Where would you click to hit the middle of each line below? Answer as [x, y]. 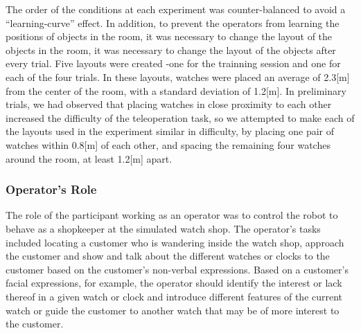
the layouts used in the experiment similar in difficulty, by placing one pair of [170, 131]
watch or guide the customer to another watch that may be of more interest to [173, 310]
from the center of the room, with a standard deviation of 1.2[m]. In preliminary [176, 90]
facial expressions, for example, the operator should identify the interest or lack [174, 283]
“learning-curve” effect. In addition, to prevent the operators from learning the [173, 22]
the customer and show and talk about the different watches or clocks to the [168, 256]
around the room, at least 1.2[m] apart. [89, 158]
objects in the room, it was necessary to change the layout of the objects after [171, 49]
